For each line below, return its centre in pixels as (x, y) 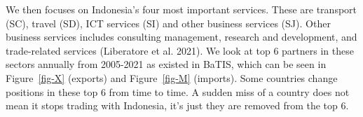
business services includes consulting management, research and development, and (181, 37)
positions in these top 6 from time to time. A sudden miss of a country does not (178, 91)
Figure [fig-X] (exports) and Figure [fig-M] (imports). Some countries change (172, 77)
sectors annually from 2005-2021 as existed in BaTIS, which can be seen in (166, 64)
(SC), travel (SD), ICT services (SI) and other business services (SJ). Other (168, 23)
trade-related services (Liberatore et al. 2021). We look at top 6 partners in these (180, 50)
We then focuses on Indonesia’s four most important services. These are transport (181, 9)
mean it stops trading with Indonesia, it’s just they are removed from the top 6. (177, 105)
